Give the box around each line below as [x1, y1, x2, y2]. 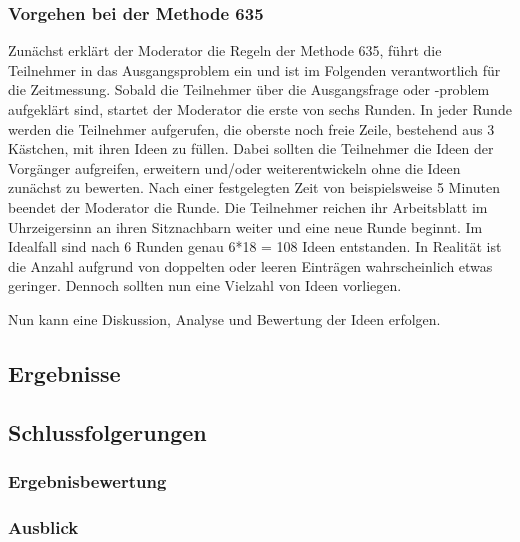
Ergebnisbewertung [8, 469, 167, 494]
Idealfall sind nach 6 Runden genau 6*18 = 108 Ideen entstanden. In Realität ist [8, 236, 502, 257]
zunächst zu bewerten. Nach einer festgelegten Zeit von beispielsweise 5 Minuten [8, 177, 500, 198]
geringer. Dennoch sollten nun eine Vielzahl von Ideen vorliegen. [8, 275, 402, 296]
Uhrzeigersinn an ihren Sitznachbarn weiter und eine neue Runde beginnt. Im [8, 216, 483, 237]
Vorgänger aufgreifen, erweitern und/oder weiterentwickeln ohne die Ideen [8, 157, 461, 178]
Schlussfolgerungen [8, 416, 207, 447]
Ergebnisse [8, 357, 121, 388]
